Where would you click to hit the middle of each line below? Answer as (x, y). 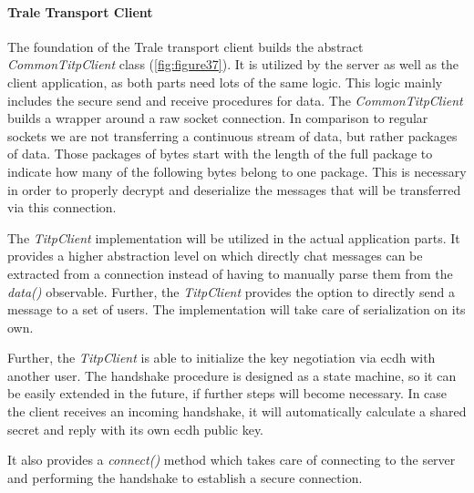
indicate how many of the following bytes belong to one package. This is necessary (237, 171)
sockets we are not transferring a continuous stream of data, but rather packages (232, 135)
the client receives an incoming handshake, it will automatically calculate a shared (237, 411)
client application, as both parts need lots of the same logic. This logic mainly (225, 82)
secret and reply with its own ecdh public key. (136, 429)
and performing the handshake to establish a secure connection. (185, 477)
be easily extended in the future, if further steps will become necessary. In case (227, 393)
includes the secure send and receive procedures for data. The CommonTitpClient (235, 100)
